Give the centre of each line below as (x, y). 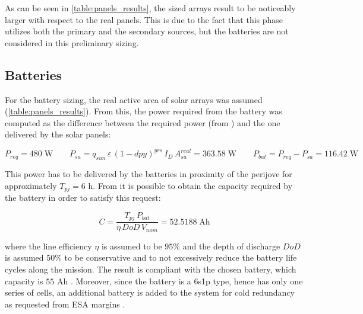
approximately (31, 185)
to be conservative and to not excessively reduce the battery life (181, 257)
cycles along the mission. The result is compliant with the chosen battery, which (151, 269)
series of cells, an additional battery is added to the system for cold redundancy (150, 292)
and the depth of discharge (231, 246)
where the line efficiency (48, 246)
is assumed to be (132, 246)
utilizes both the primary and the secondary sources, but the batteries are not (147, 31)
